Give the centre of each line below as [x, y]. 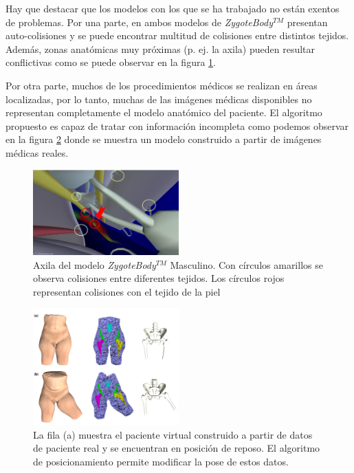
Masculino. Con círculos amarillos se [246, 264]
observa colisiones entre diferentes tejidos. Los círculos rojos [159, 278]
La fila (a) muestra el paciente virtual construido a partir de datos [173, 434]
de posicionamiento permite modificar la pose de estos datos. [161, 461]
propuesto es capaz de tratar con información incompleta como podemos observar [177, 125]
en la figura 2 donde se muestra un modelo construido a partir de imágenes [164, 139]
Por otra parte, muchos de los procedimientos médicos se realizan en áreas [162, 85]
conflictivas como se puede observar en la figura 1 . [111, 62]
